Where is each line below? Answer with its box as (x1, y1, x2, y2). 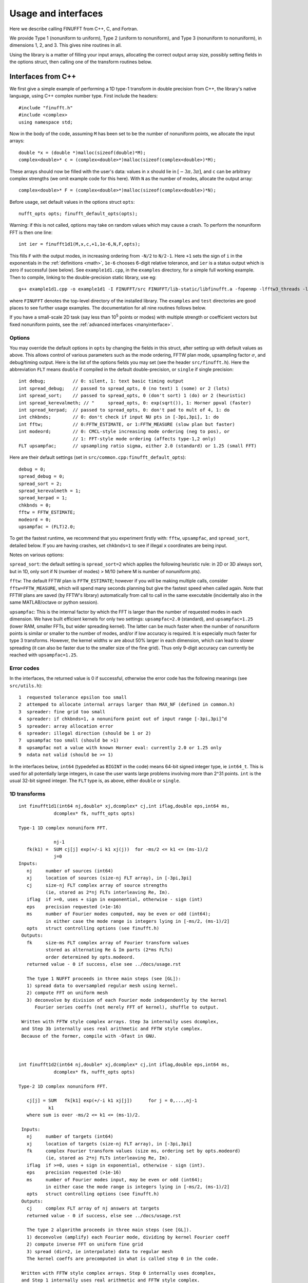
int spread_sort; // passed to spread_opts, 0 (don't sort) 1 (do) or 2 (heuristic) (18, 393, 246, 399)
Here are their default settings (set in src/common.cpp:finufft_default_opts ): (9, 454, 186, 460)
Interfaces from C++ (9, 72, 76, 81)
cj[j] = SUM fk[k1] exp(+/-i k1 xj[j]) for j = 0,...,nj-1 (26, 1098, 198, 1103)
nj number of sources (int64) (26, 868, 114, 873)
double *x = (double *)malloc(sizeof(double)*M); (18, 149, 146, 155)
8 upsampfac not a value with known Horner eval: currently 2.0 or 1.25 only (18, 745, 222, 750)
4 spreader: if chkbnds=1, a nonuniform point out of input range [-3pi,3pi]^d (18, 716, 227, 722)
